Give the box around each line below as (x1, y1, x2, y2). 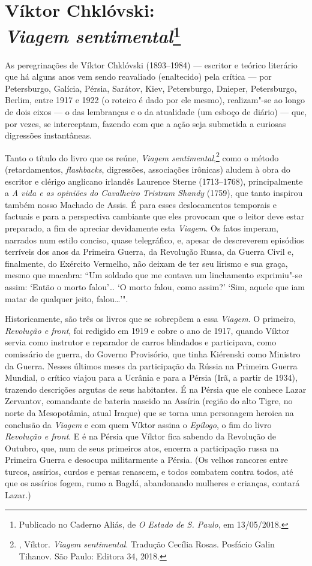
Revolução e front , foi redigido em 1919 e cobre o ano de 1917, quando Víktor (5, 324, 290, 336)
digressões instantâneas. (5, 129, 92, 141)
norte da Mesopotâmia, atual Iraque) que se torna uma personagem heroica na (5, 406, 294, 419)
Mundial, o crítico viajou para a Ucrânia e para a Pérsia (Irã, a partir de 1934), (5, 371, 298, 384)
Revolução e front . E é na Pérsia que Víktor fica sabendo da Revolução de (5, 430, 277, 442)
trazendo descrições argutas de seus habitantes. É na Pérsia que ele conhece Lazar (5, 383, 307, 395)
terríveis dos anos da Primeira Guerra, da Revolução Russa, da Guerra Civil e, (5, 245, 294, 258)
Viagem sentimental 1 (5, 21, 181, 49)
